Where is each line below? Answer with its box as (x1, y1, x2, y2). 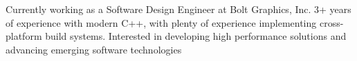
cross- (319, 15, 344, 29)
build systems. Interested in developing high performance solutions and (45, 29, 347, 43)
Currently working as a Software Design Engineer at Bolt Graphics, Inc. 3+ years (6, 2, 351, 16)
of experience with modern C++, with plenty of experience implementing (6, 15, 317, 29)
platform (6, 29, 42, 43)
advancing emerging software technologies (6, 42, 182, 56)
